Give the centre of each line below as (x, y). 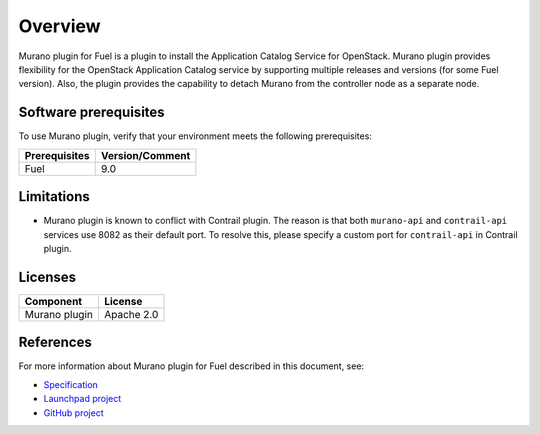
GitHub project (73, 412)
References (55, 342)
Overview (59, 26)
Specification (71, 384)
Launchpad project (82, 399)
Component (53, 301)
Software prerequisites (91, 112)
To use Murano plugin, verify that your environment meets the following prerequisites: (195, 136)
